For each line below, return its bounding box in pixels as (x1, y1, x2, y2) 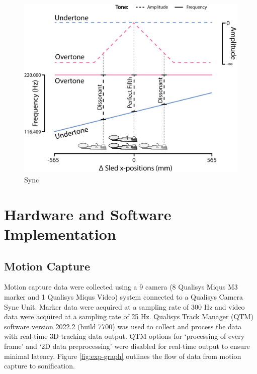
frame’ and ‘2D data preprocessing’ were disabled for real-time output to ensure (4, 340, 250, 351)
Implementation (4, 223, 116, 244)
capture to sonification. (4, 360, 75, 371)
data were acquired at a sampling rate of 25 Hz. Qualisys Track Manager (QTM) (4, 311, 253, 322)
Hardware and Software (4, 204, 172, 224)
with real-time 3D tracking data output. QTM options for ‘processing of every (4, 331, 245, 341)
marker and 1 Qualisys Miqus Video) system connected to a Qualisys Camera (4, 291, 243, 302)
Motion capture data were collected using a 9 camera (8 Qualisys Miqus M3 (4, 282, 238, 292)
